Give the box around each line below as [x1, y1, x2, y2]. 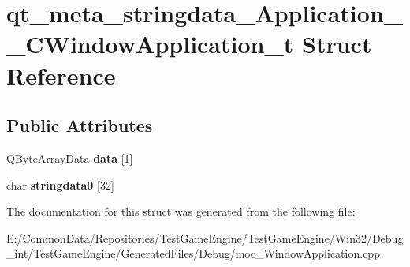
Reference [6, 58, 116, 91]
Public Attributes [6, 113, 153, 137]
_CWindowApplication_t [6, 28, 294, 60]
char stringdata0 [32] [6, 176, 114, 193]
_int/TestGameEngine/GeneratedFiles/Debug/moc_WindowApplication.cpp [6, 245, 380, 261]
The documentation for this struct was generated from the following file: [6, 203, 356, 220]
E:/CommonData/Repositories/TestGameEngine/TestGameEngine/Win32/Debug [6, 229, 404, 246]
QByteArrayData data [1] [6, 149, 133, 166]
